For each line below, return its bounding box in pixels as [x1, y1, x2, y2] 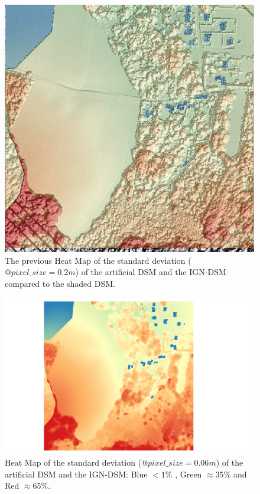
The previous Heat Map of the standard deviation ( [5, 254, 191, 266]
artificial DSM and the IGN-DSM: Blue [5, 467, 148, 480]
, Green [175, 467, 202, 480]
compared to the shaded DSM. [5, 277, 115, 289]
